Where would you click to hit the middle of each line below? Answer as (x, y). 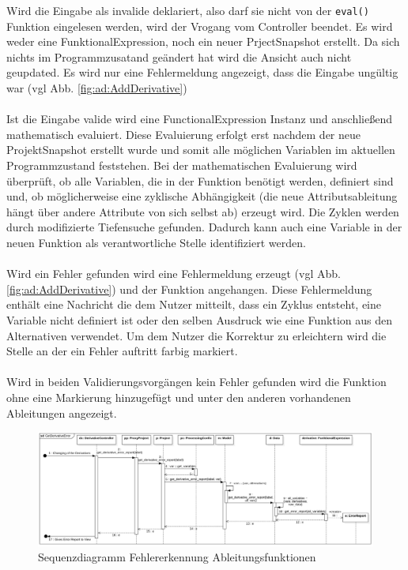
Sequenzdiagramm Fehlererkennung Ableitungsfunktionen (177, 557)
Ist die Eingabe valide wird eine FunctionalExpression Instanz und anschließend (199, 119)
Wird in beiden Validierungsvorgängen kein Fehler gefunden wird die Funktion (196, 382)
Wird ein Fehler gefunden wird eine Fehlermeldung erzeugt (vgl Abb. (174, 274)
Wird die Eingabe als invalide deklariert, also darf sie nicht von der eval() (188, 10)
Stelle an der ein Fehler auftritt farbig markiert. (122, 351)
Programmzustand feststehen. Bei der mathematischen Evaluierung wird (182, 165)
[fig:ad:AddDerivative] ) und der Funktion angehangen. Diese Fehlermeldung (189, 289)
